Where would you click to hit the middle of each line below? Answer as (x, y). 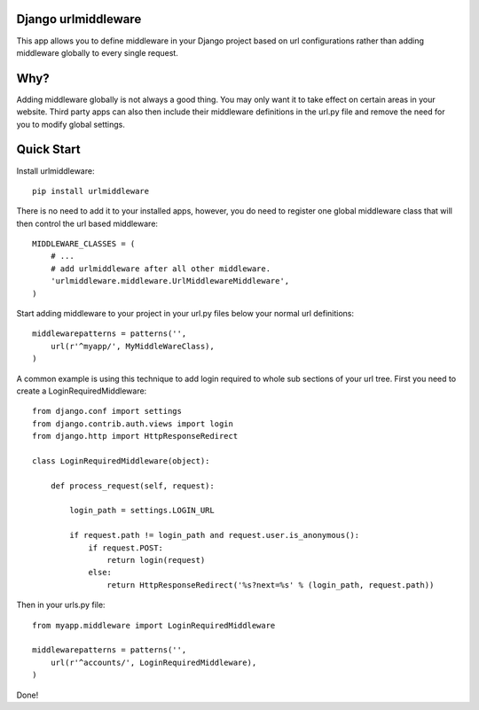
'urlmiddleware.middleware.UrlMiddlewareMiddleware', (170, 281)
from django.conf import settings (107, 411)
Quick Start (48, 149)
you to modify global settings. (71, 124)
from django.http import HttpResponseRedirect (135, 436)
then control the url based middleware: (87, 223)
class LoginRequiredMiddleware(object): (121, 460)
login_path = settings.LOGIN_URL (142, 511)
